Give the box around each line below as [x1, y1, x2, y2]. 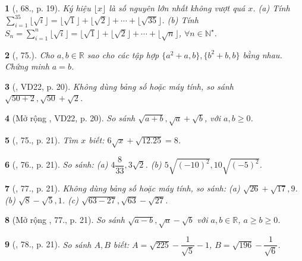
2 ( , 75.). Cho [5, 48, 54, 61]
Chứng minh [5, 60, 49, 73]
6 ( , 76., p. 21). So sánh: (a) [5, 158, 108, 171]
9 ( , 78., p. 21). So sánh [5, 238, 92, 250]
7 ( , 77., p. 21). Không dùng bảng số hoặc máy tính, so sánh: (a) [5, 182, 240, 194]
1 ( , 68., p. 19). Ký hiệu [5, 2, 91, 14]
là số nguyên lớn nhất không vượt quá [109, 2, 246, 14]
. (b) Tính [162, 14, 199, 26]
